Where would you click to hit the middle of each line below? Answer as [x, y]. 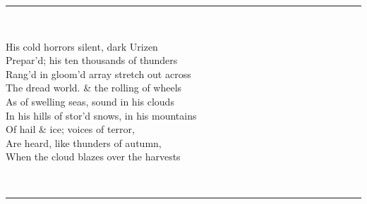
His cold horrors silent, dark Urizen [82, 46]
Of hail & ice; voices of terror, [70, 129]
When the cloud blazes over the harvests [93, 157]
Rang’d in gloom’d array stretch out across [98, 74]
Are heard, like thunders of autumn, [84, 142]
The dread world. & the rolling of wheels [94, 88]
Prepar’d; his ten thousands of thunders [92, 60]
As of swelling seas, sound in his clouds [90, 101]
